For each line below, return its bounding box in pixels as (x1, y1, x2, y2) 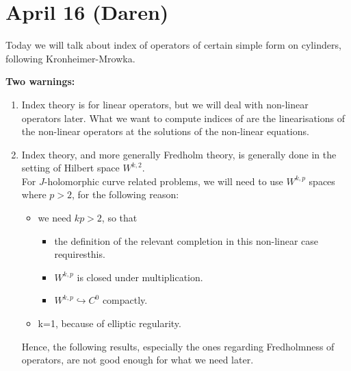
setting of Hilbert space (21, 160, 120, 175)
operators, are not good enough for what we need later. (21, 352, 254, 367)
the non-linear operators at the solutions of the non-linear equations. (21, 124, 309, 139)
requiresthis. (54, 247, 105, 261)
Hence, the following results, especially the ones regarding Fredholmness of (21, 339, 335, 353)
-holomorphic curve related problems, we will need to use (44, 173, 283, 188)
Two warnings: (5, 74, 75, 88)
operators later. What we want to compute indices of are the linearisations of (21, 110, 346, 125)
